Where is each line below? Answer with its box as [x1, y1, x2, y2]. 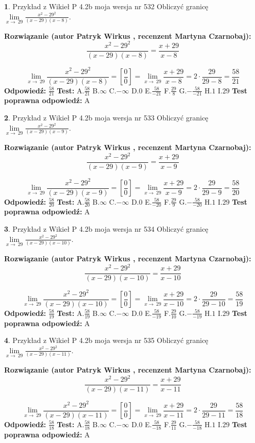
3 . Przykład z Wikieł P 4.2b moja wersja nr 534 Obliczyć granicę [4, 224, 208, 234]
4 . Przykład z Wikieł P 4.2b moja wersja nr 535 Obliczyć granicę [4, 335, 208, 346]
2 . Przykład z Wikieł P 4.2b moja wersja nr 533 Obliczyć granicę [4, 112, 208, 123]
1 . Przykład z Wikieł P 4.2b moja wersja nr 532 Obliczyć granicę [4, 1, 208, 11]
